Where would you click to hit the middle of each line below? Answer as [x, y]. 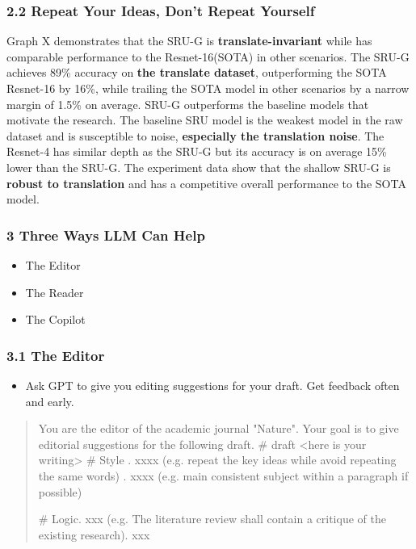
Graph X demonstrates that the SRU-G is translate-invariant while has [189, 41]
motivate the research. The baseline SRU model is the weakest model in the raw [205, 120]
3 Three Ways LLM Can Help [106, 235]
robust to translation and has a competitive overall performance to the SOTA [206, 183]
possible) [60, 491]
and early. [50, 401]
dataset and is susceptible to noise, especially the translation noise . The [195, 135]
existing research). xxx [94, 534]
